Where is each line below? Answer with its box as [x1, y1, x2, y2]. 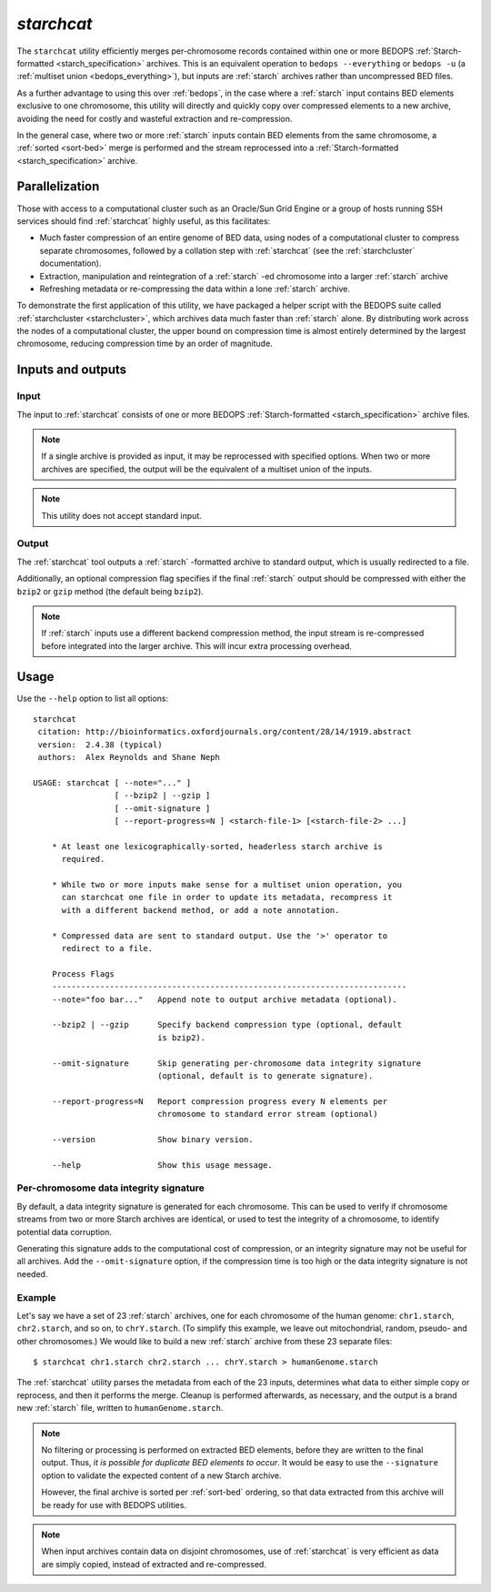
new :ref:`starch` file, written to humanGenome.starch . [16, 1403, 224, 1414]
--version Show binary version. [51, 1134, 254, 1144]
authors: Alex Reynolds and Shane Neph [37, 752, 220, 763]
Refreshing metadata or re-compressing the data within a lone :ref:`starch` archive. [39, 283, 350, 294]
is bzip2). [157, 1032, 206, 1042]
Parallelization [16, 178, 100, 195]
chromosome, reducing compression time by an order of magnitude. [16, 338, 273, 350]
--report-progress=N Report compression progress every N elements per [51, 1096, 388, 1106]
